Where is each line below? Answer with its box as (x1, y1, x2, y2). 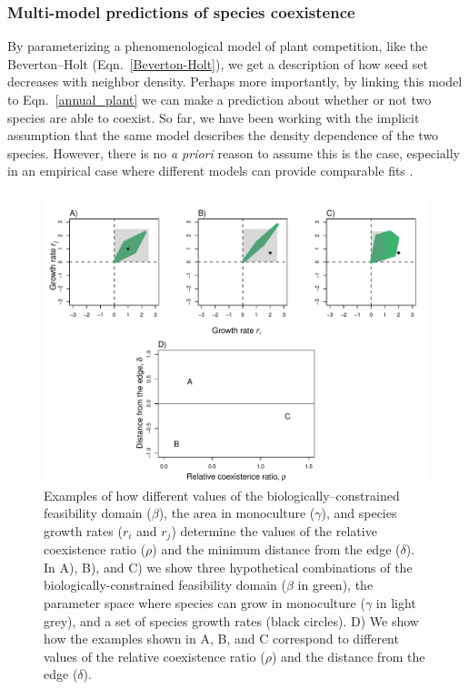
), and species (321, 503, 397, 523)
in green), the (297, 575, 374, 594)
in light (375, 593, 416, 612)
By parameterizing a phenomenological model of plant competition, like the (7, 36, 428, 56)
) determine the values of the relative (171, 521, 377, 540)
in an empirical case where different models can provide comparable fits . (7, 161, 414, 180)
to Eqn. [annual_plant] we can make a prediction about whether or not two (7, 90, 432, 108)
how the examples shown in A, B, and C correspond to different (44, 629, 399, 648)
